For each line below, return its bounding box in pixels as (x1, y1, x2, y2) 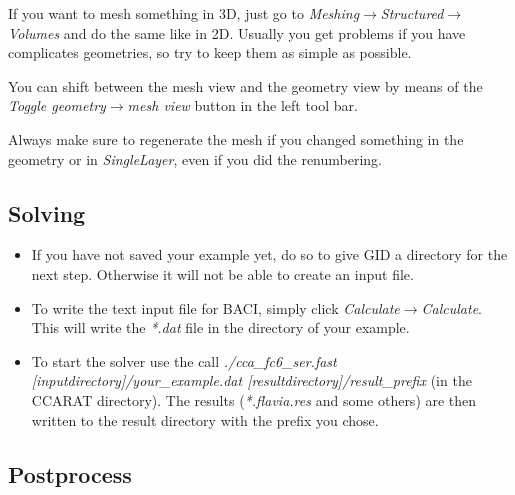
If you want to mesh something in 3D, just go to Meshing (8, 3, 360, 23)
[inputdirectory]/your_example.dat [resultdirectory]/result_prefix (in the (31, 370, 472, 391)
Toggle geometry (8, 95, 106, 116)
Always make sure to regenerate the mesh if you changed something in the (8, 128, 464, 149)
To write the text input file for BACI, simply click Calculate (31, 297, 400, 318)
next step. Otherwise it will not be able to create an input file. (31, 263, 414, 284)
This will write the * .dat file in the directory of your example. (31, 317, 410, 338)
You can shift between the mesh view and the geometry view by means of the (8, 75, 483, 96)
